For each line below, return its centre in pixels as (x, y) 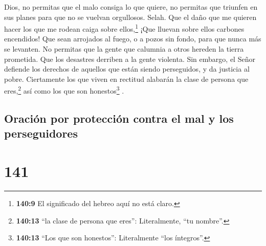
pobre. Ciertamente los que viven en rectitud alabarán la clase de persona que (126, 79)
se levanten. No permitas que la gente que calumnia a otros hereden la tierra (124, 49)
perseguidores (41, 133)
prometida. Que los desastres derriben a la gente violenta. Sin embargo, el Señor (130, 59)
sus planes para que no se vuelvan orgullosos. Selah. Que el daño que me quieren (130, 17)
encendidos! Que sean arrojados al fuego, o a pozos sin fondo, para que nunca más (133, 39)
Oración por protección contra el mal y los (119, 118)
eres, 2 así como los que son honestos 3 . (64, 90)
